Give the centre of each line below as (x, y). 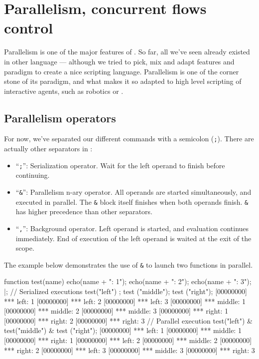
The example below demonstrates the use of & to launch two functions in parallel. (129, 264)
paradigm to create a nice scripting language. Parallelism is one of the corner (122, 71)
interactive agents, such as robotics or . (64, 91)
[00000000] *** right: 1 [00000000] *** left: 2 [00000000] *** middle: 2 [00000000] (128, 340)
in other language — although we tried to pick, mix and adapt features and (119, 61)
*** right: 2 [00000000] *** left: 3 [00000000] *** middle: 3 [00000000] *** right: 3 (129, 350)
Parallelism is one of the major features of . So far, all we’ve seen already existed (127, 52)
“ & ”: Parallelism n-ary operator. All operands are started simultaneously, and (133, 191)
